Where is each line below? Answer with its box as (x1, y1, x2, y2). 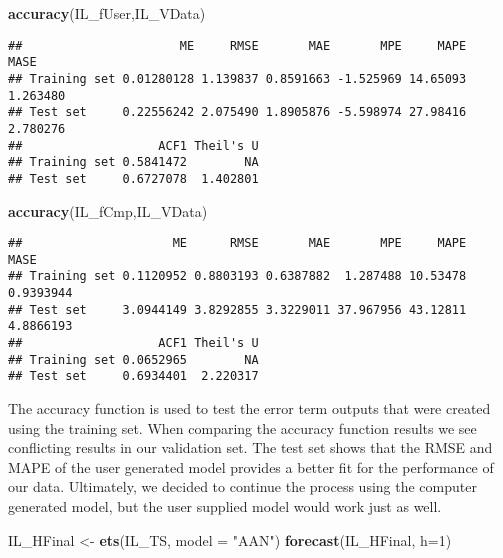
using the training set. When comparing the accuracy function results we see (8, 417, 477, 438)
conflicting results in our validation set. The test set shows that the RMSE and (8, 437, 493, 458)
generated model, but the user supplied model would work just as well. (8, 495, 442, 516)
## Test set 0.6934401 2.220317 (8, 369, 259, 384)
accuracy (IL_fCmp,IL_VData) (8, 200, 208, 221)
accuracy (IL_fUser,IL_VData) (8, 3, 206, 23)
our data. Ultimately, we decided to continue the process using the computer (8, 476, 477, 497)
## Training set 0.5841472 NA (8, 155, 259, 170)
